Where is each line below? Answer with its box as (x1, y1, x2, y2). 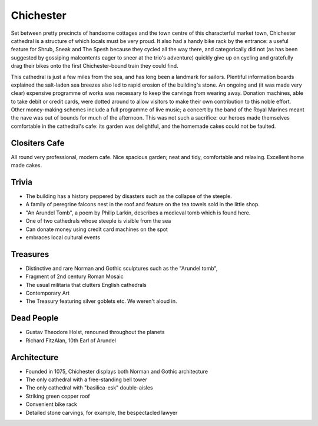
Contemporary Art (25, 289, 70, 297)
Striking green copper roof (25, 392, 91, 399)
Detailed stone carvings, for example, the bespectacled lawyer (25, 409, 178, 416)
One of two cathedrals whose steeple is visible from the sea (25, 217, 171, 224)
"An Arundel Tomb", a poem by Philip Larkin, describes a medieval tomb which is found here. (25, 209, 251, 216)
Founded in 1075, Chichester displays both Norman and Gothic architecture (25, 368, 208, 375)
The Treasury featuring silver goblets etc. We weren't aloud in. (25, 298, 177, 305)
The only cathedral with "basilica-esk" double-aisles (25, 384, 153, 391)
